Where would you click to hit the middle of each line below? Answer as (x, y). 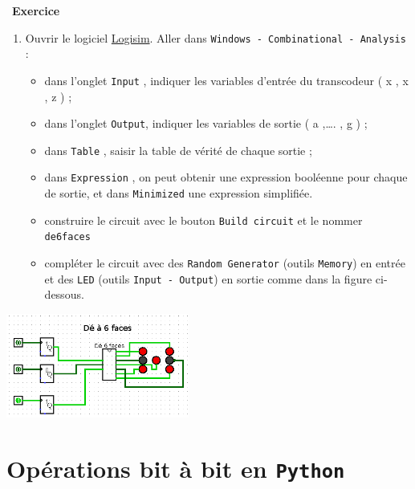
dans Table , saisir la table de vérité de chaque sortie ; (178, 150)
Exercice (36, 10)
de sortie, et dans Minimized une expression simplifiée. (179, 193)
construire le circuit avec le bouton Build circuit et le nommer (203, 220)
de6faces (67, 237)
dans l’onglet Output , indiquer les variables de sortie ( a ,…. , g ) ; (206, 123)
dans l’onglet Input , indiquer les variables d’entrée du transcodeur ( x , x (226, 80)
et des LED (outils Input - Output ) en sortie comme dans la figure (208, 278)
